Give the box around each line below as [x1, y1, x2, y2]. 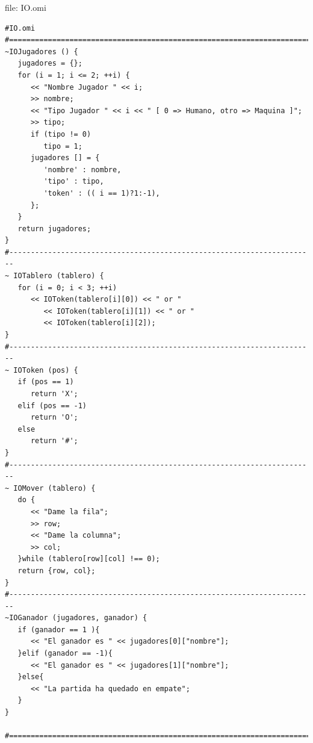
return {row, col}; [17, 566, 96, 575]
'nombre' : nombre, [43, 165, 122, 174]
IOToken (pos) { [13, 365, 78, 375]
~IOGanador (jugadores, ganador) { [5, 614, 147, 623]
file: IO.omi [5, 1, 46, 13]
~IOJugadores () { [5, 47, 78, 56]
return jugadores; [17, 224, 91, 233]
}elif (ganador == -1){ [17, 649, 113, 658]
